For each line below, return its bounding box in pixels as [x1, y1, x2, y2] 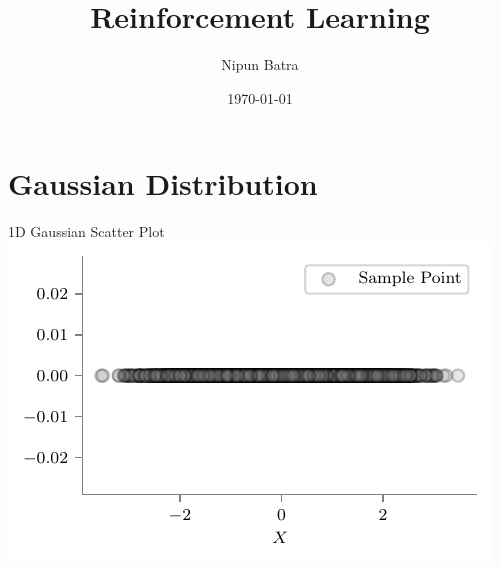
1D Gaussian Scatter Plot [8, 221, 165, 242]
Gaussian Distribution [8, 163, 318, 204]
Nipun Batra [221, 54, 299, 75]
